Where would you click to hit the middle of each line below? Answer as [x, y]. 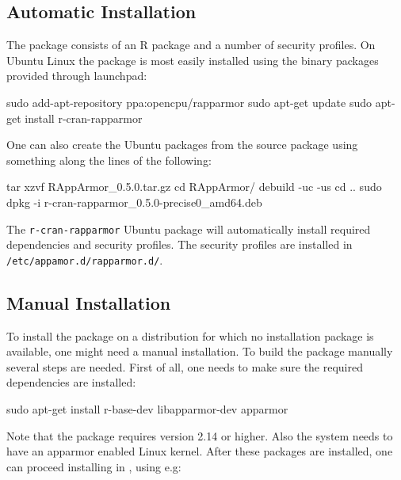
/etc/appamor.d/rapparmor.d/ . [85, 259]
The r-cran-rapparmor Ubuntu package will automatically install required [189, 229]
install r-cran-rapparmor [84, 118]
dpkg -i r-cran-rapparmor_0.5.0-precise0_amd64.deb [134, 202]
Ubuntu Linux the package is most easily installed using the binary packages [193, 60]
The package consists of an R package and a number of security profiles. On [191, 45]
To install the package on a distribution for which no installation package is [190, 335]
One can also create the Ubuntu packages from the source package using [182, 145]
